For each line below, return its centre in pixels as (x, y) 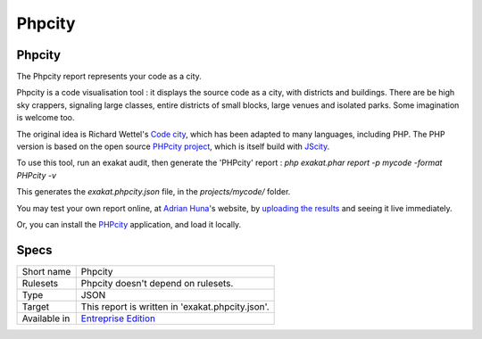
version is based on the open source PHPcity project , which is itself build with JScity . (173, 146)
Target (36, 306)
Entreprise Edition (118, 318)
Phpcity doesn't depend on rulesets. (157, 283)
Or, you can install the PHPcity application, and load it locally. (129, 224)
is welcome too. (46, 118)
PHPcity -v (37, 175)
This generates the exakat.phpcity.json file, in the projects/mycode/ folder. (154, 192)
